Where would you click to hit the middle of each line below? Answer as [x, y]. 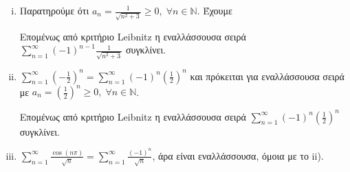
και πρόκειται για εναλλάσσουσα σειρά [267, 76]
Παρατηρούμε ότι [54, 10]
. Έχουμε [215, 10]
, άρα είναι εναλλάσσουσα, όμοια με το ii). [238, 155]
